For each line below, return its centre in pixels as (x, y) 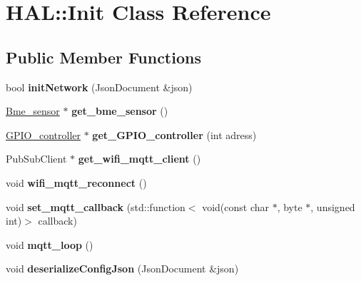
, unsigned (333, 206)
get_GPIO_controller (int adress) (174, 134)
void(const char (235, 206)
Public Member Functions (103, 57)
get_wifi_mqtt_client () (139, 159)
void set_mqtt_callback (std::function (96, 206)
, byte (290, 206)
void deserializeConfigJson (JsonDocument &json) (122, 269)
